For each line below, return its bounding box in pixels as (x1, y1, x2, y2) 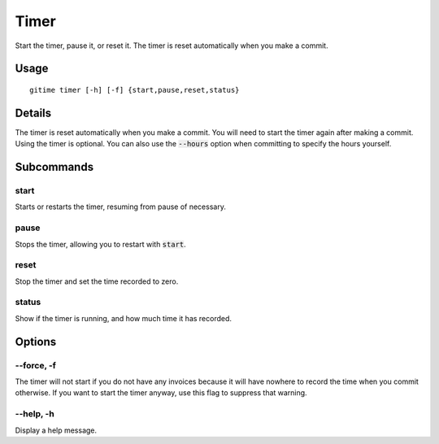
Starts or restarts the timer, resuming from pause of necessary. (15, 202, 227, 211)
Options (15, 334, 57, 349)
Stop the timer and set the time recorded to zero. (15, 276, 179, 286)
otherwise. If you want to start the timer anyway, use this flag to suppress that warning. (15, 388, 308, 398)
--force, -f (15, 359, 57, 371)
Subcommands (15, 160, 93, 174)
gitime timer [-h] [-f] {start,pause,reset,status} (29, 85, 240, 94)
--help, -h (15, 408, 54, 420)
